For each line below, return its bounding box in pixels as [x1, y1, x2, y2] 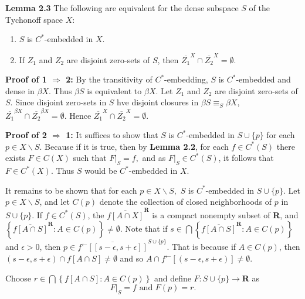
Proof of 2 [5, 129, 47, 141]
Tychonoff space [5, 13, 63, 25]
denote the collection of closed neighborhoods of [99, 195, 272, 208]
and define [154, 271, 191, 284]
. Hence [64, 109, 91, 121]
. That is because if [167, 240, 236, 253]
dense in [5, 84, 35, 97]
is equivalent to [87, 84, 142, 97]
